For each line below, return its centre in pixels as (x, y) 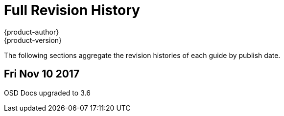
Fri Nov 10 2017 (42, 74)
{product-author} (32, 32)
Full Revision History (72, 10)
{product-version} (33, 40)
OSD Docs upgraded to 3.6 (47, 93)
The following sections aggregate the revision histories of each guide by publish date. (142, 55)
